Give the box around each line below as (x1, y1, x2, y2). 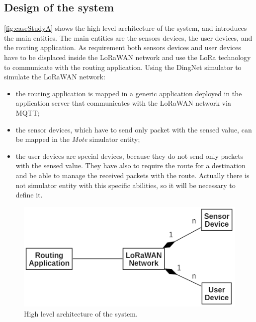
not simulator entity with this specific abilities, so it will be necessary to (15, 180, 236, 190)
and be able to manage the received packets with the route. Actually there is (15, 170, 250, 180)
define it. (15, 190, 43, 200)
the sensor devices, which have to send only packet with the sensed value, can (15, 124, 252, 134)
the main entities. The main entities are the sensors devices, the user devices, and (4, 32, 253, 43)
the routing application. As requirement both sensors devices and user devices (4, 42, 241, 53)
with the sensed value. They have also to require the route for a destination (15, 160, 246, 171)
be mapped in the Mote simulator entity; (15, 134, 140, 144)
